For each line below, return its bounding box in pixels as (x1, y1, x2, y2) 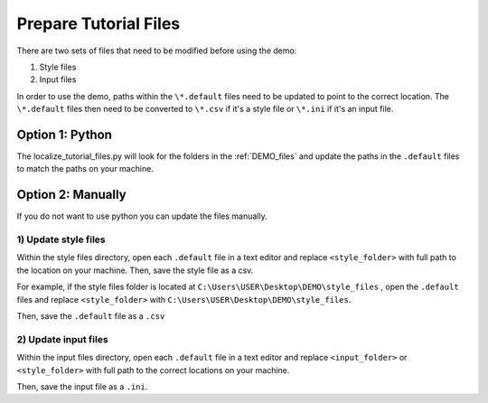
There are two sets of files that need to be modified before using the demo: (16, 45, 297, 56)
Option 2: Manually (16, 187, 127, 202)
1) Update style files (16, 233, 106, 246)
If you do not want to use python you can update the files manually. (16, 211, 267, 221)
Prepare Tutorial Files (16, 14, 181, 33)
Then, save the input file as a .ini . (16, 380, 148, 392)
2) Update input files (16, 333, 108, 345)
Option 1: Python (16, 127, 113, 142)
